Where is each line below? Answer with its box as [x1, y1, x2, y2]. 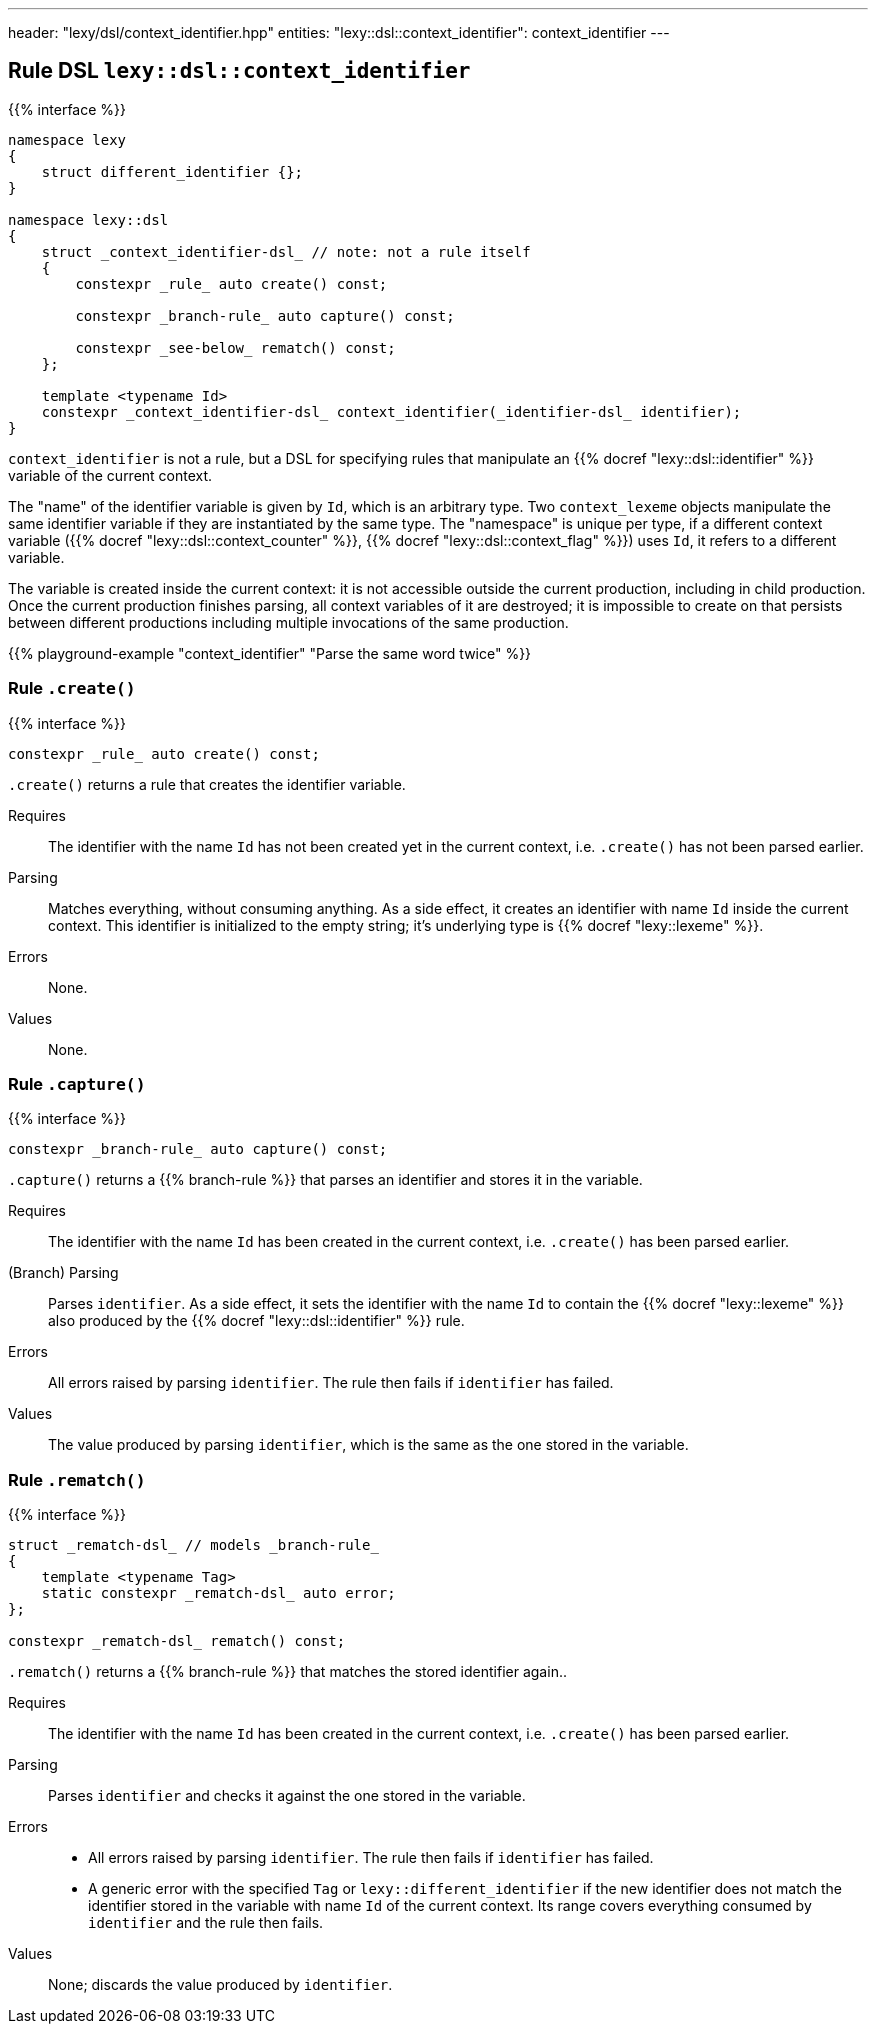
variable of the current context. [8, 466, 213, 484]
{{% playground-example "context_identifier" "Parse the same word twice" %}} [8, 644, 532, 662]
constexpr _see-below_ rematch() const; [75, 339, 396, 356]
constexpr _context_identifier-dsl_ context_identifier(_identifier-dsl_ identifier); [41, 403, 742, 420]
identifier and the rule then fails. [88, 1914, 324, 1932]
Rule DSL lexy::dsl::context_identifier [8, 58, 471, 84]
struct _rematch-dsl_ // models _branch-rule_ [8, 1537, 379, 1554]
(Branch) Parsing [8, 1264, 119, 1282]
